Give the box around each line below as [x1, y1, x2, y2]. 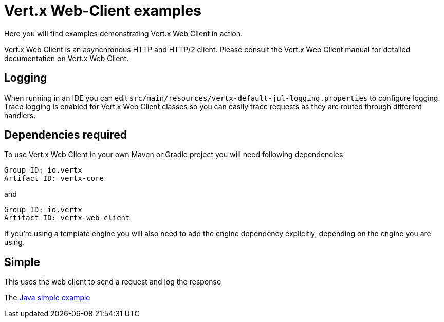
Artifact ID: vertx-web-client [4, 214, 130, 222]
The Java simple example [4, 293, 90, 302]
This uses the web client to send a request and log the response [4, 277, 221, 287]
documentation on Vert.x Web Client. [4, 53, 129, 63]
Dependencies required [4, 128, 127, 142]
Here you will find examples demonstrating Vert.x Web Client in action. [4, 29, 243, 38]
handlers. [4, 110, 36, 120]
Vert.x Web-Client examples [4, 2, 201, 20]
